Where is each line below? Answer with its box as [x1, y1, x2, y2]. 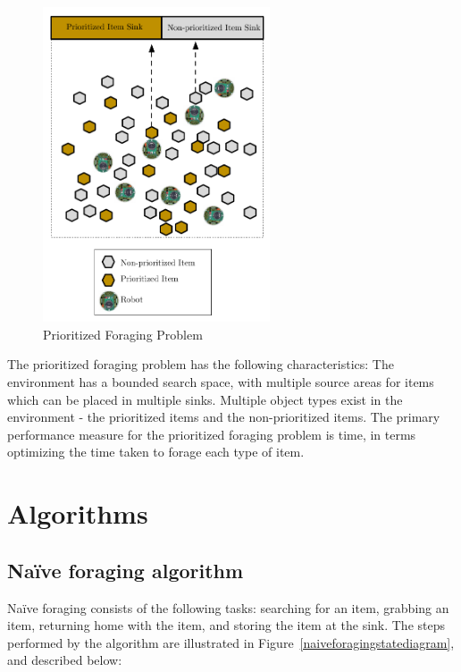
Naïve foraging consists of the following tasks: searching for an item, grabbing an [7, 598, 449, 617]
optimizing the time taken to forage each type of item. [7, 442, 305, 461]
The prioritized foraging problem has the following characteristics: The [7, 355, 394, 374]
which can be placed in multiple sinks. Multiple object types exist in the [7, 390, 403, 408]
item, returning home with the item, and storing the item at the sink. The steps [7, 616, 446, 634]
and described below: [7, 651, 122, 669]
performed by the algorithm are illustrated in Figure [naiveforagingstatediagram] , [7, 633, 455, 651]
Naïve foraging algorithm [7, 556, 244, 584]
